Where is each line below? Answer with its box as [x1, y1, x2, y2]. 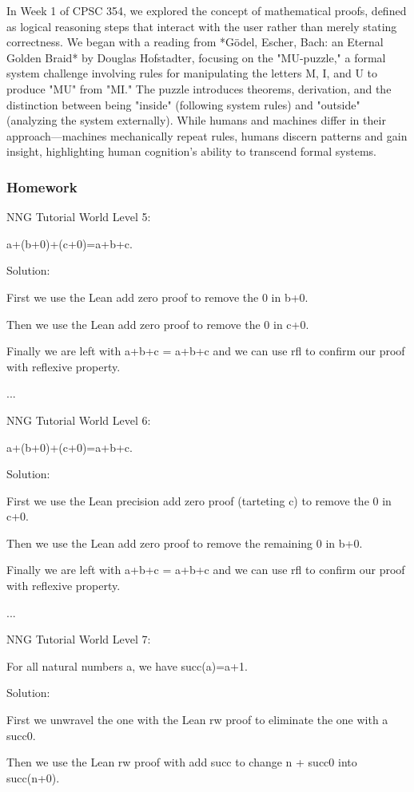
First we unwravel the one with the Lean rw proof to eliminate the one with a [6, 711, 388, 728]
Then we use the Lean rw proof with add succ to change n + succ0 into [6, 754, 357, 770]
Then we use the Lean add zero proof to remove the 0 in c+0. [6, 315, 309, 332]
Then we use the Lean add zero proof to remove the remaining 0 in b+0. [6, 534, 363, 551]
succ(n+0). [6, 769, 60, 786]
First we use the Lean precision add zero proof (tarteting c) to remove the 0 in [6, 492, 392, 509]
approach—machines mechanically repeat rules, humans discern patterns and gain [6, 127, 408, 144]
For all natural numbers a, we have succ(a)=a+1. [6, 657, 248, 674]
